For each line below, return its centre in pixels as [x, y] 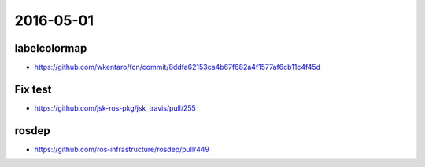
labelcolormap [51, 48]
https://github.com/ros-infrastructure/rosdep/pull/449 [122, 149]
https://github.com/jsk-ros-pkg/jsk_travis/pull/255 [115, 108]
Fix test [33, 89]
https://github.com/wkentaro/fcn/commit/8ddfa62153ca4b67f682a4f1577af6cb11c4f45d [177, 67]
